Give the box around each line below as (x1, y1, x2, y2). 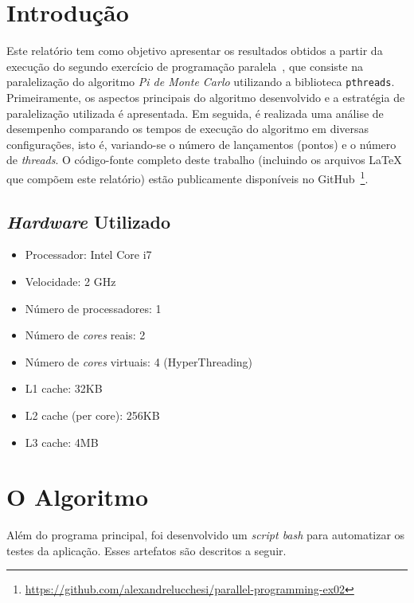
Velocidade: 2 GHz (25, 272, 116, 289)
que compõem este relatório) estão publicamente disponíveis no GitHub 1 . (6, 167, 369, 186)
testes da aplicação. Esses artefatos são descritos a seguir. (6, 542, 287, 558)
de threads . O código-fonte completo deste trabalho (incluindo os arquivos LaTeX (6, 151, 402, 168)
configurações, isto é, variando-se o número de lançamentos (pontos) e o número (6, 135, 396, 152)
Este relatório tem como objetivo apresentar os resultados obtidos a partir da (6, 42, 383, 59)
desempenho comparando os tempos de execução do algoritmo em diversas (6, 120, 369, 137)
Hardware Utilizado (6, 209, 171, 233)
